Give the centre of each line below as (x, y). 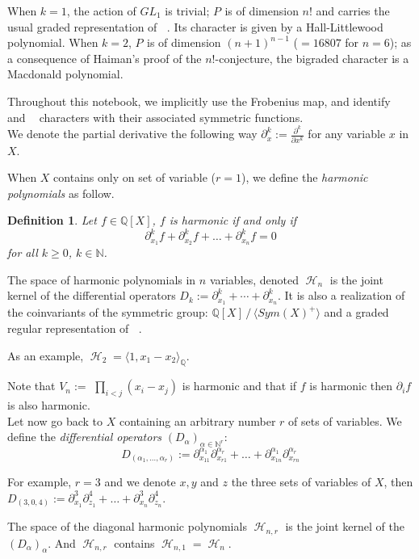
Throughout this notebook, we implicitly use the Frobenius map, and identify (199, 101)
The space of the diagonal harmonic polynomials (127, 526)
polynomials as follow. (61, 193)
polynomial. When (53, 42)
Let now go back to (55, 420)
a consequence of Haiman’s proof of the (105, 58)
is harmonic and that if (239, 386)
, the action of (101, 11)
